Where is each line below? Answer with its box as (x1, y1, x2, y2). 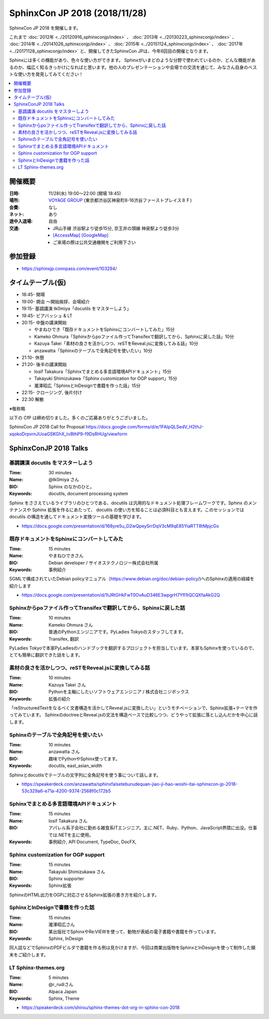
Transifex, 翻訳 (48, 636, 79, 642)
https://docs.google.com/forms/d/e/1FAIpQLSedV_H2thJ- (85, 424, 204, 430)
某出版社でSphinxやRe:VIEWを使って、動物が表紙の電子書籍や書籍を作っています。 (48, 929, 219, 935)
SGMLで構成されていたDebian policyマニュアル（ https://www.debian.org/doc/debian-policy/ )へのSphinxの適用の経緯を (9, 576, 255, 582)
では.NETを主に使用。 (48, 832, 94, 838)
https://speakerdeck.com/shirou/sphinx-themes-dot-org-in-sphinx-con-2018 (21, 1005, 180, 1011)
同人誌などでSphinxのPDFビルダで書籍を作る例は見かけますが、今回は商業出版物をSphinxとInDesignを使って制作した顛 (9, 945, 256, 951)
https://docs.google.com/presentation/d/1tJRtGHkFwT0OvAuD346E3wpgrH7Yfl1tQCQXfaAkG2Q (21, 592, 220, 598)
